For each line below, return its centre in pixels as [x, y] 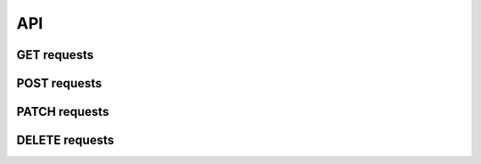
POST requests [59, 83]
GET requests [55, 55]
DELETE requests [65, 140]
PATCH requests [63, 112]
